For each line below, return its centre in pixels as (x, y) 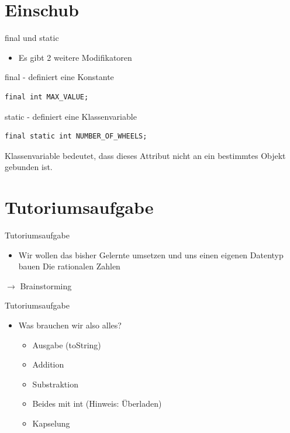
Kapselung (51, 423)
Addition (48, 364)
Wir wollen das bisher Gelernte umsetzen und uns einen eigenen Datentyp (151, 254)
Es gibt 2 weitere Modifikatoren (75, 57)
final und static (32, 38)
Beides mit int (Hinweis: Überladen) (97, 403)
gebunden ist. (29, 167)
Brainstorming (46, 285)
